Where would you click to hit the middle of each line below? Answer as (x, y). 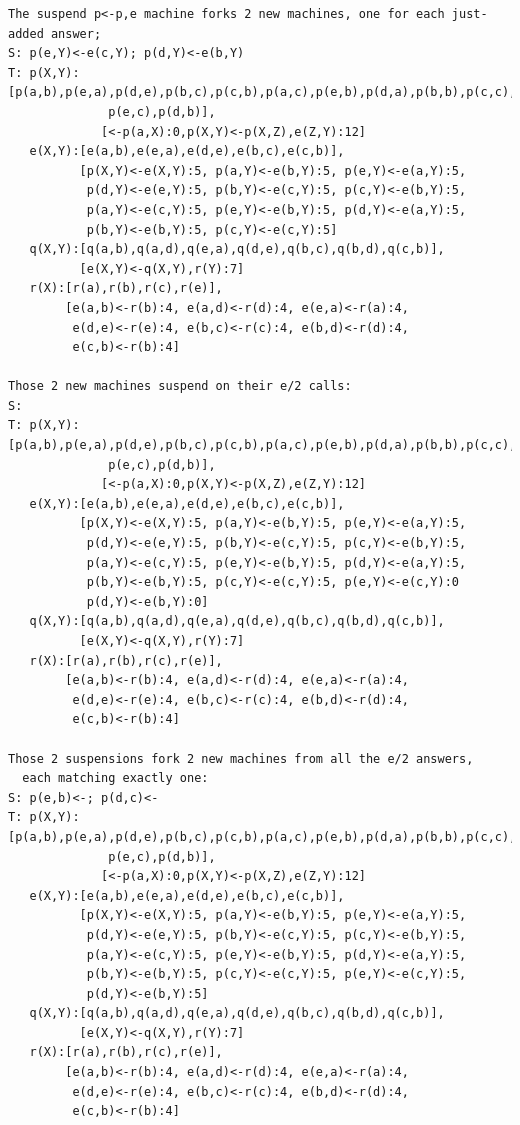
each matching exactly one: (115, 778)
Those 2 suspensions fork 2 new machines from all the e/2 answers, (241, 758)
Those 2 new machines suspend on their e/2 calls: (180, 386)
